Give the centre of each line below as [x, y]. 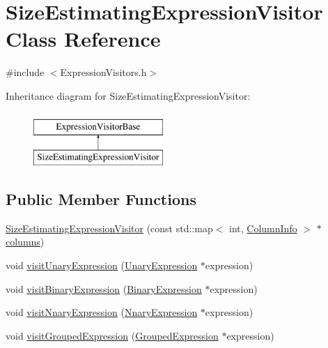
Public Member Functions [101, 199]
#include [25, 72]
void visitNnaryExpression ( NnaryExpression [102, 312]
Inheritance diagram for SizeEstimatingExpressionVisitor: [128, 95]
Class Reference [83, 39]
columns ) [25, 242]
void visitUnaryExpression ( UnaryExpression [102, 265]
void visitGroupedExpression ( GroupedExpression [112, 335]
